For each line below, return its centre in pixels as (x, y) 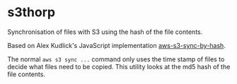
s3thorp (31, 12)
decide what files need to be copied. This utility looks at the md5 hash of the (119, 66)
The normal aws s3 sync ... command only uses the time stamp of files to (116, 59)
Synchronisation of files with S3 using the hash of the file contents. (105, 32)
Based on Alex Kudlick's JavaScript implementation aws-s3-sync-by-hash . (117, 45)
